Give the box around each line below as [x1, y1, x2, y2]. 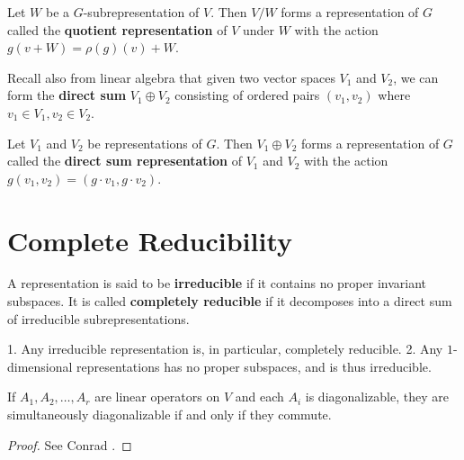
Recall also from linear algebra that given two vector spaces [7, 68, 335, 86]
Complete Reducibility [7, 221, 293, 258]
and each [235, 387, 284, 406]
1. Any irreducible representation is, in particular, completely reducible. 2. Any [7, 339, 443, 358]
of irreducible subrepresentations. [7, 309, 190, 328]
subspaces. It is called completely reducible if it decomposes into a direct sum [7, 292, 452, 311]
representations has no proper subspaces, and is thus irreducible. [76, 356, 432, 375]
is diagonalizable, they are [305, 387, 449, 406]
